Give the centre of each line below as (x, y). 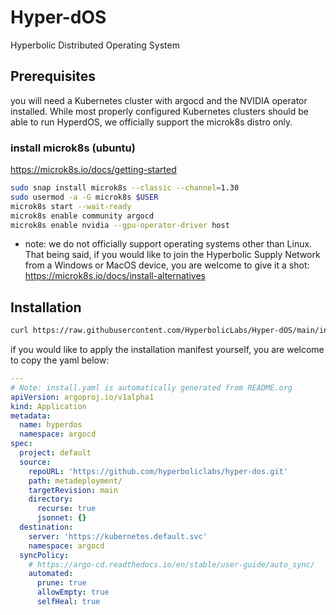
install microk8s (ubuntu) (73, 148)
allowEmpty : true (73, 592)
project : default (55, 453)
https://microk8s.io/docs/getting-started (93, 170)
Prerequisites (53, 76)
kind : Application (48, 406)
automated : (51, 574)
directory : (51, 499)
